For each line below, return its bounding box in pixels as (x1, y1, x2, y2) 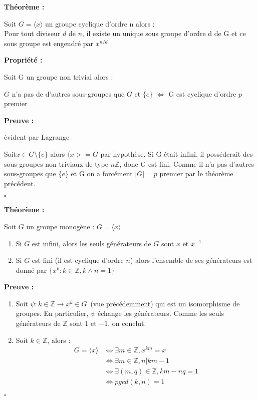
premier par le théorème (159, 168, 233, 179)
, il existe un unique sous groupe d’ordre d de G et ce (82, 28, 246, 39)
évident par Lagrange (4, 132, 70, 142)
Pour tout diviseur (4, 28, 61, 39)
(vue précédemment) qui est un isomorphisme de (90, 298, 240, 308)
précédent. (4, 178, 36, 188)
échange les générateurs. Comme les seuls (97, 308, 224, 318)
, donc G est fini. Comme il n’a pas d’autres (119, 158, 254, 169)
